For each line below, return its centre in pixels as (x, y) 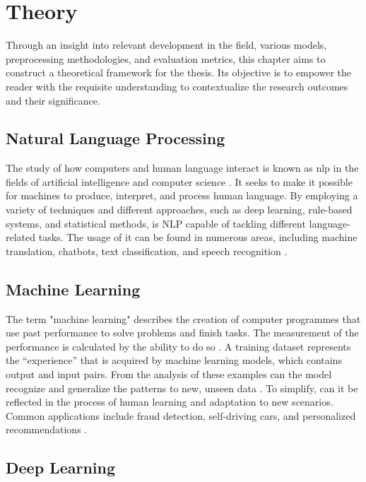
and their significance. (53, 100)
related (21, 237)
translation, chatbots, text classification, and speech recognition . (147, 251)
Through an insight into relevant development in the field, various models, (166, 45)
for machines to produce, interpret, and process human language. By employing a (182, 195)
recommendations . (47, 429)
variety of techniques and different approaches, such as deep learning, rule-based (179, 210)
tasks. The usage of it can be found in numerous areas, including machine (198, 237)
